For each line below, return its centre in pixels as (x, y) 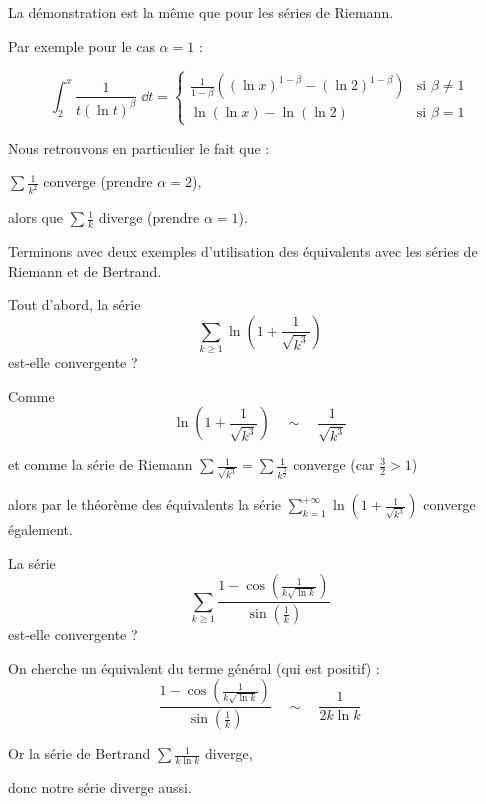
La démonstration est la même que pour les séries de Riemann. (201, 12)
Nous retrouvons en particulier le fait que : (139, 147)
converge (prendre (98, 181)
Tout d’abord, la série (74, 304)
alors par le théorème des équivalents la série (145, 504)
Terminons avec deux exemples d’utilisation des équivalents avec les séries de (243, 251)
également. (40, 529)
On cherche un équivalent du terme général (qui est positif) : (194, 667)
